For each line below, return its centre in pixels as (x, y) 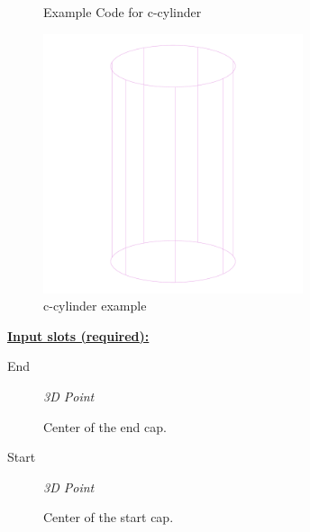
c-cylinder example (95, 306)
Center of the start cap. (109, 517)
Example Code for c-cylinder (123, 12)
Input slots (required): (78, 335)
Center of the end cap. (105, 426)
